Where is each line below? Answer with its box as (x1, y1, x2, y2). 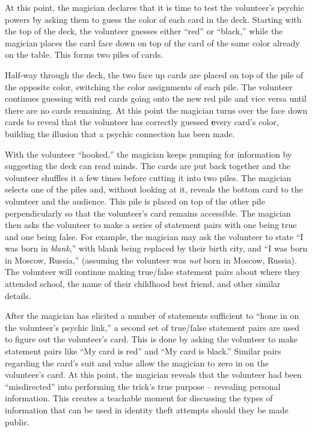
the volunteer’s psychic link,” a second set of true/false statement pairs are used (5, 321, 299, 333)
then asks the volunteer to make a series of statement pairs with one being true (5, 218, 297, 231)
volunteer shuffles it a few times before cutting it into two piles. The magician (5, 171, 292, 184)
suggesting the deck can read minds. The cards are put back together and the (5, 159, 290, 172)
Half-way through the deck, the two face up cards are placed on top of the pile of (5, 68, 304, 81)
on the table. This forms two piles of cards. (5, 48, 164, 61)
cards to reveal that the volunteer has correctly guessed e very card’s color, (5, 116, 279, 128)
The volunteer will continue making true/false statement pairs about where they (5, 265, 301, 278)
